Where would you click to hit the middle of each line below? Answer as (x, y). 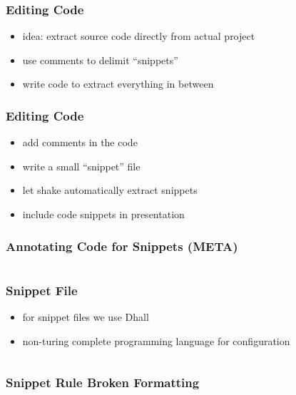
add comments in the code (80, 142)
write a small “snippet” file (81, 166)
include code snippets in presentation (103, 214)
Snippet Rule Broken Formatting (103, 383)
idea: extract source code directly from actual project (139, 36)
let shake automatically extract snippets (110, 190)
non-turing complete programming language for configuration (156, 340)
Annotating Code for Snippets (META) (122, 246)
